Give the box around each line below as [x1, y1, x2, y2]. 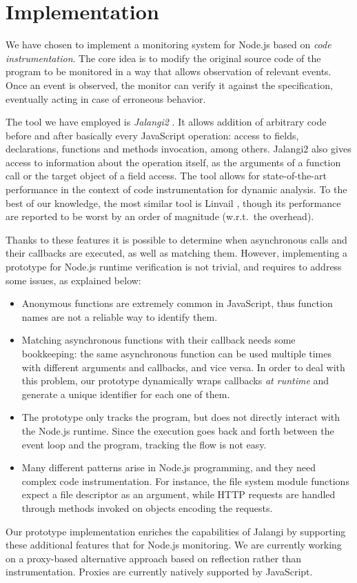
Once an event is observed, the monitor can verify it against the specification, [6, 77, 333, 92]
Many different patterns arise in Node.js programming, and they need [21, 460, 316, 475]
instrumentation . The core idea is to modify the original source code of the [6, 50, 321, 65]
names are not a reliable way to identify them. [21, 309, 218, 324]
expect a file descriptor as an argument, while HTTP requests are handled [21, 487, 336, 502]
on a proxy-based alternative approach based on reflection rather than [6, 551, 301, 565]
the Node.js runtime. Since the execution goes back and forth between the [21, 423, 334, 437]
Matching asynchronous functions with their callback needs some [21, 333, 296, 347]
